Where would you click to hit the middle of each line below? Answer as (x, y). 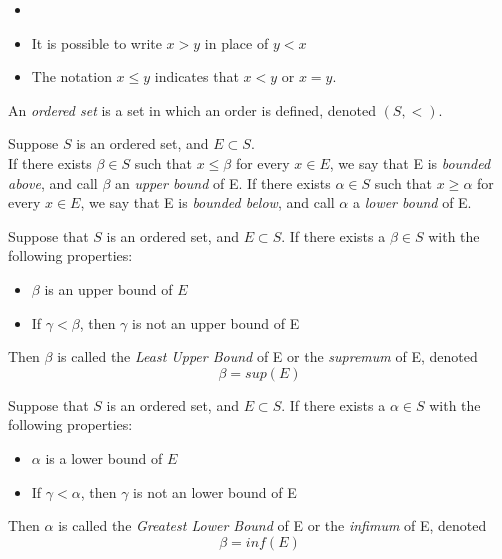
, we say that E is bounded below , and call (207, 202)
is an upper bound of (108, 288)
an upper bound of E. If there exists (222, 182)
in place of (236, 42)
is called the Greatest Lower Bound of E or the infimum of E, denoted (272, 525)
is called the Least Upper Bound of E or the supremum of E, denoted (267, 356)
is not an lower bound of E (215, 491)
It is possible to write (96, 42)
